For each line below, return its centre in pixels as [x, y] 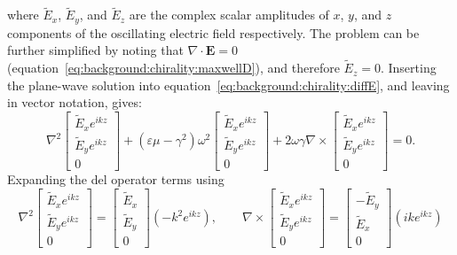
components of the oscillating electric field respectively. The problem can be [213, 32]
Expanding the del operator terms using [116, 179]
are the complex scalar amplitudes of [229, 15]
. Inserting [408, 68]
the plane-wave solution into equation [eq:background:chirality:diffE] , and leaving [228, 85]
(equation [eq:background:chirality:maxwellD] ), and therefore [173, 68]
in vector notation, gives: [75, 102]
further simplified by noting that [95, 50]
